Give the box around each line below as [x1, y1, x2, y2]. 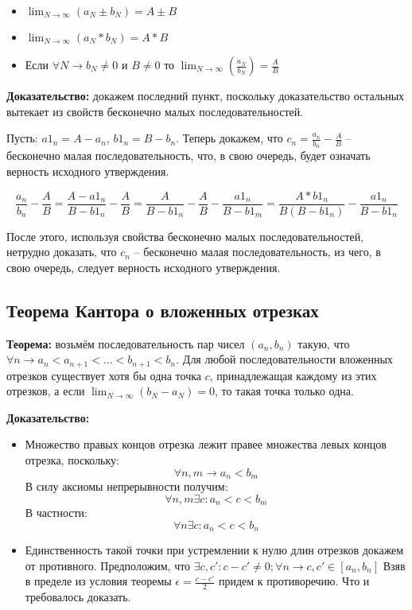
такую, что [297, 335, 350, 352]
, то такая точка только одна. [215, 383, 354, 399]
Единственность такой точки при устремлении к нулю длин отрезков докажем [25, 542, 404, 558]
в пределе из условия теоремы [25, 573, 172, 589]
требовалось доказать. [25, 589, 131, 605]
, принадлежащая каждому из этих [209, 367, 377, 383]
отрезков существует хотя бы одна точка [6, 367, 202, 383]
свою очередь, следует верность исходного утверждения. [6, 258, 281, 275]
